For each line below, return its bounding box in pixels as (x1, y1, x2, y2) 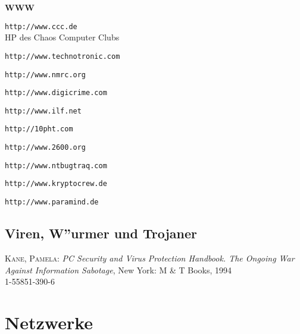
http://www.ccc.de (5, 22, 77, 31)
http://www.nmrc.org (5, 70, 86, 79)
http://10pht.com (5, 125, 73, 134)
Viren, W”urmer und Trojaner (5, 224, 197, 242)
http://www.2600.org (5, 143, 86, 152)
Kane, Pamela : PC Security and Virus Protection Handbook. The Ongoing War (5, 251, 295, 264)
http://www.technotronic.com (5, 52, 120, 61)
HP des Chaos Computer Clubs (5, 31, 120, 43)
